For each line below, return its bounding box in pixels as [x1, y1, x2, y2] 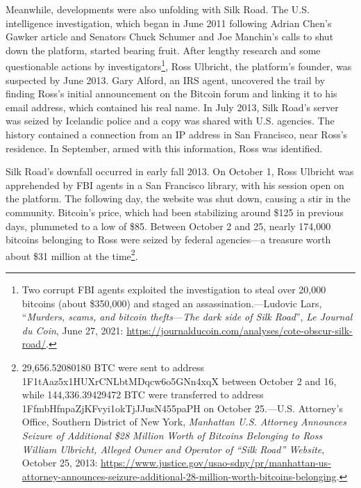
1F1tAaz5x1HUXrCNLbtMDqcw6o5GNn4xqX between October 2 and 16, [22, 373, 337, 388]
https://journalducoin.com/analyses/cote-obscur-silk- [126, 323, 353, 337]
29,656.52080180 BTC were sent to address [22, 359, 204, 374]
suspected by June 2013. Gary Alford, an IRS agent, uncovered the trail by [6, 72, 326, 87]
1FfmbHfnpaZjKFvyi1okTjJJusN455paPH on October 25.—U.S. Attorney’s [22, 400, 343, 415]
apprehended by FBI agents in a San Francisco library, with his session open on [6, 177, 344, 192]
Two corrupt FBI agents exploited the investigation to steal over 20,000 [22, 282, 326, 296]
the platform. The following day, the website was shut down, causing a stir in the [6, 191, 351, 206]
